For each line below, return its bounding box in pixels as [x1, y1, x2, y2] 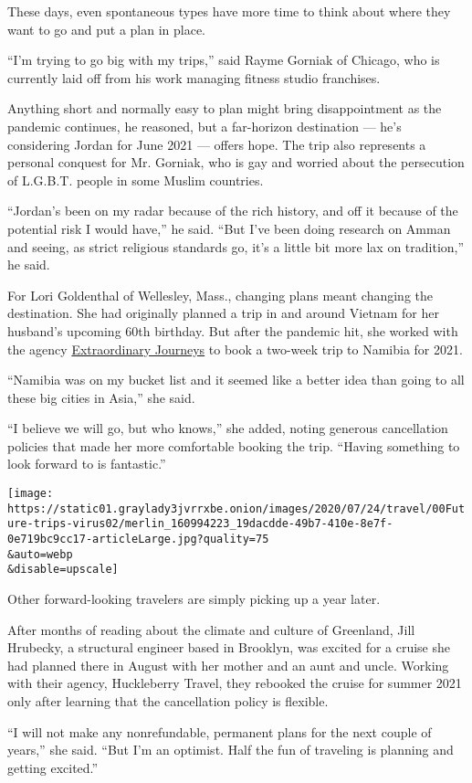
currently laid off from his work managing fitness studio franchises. [7, 68, 381, 87]
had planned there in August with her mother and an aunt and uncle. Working [7, 655, 449, 674]
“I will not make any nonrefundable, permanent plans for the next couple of [7, 722, 432, 741]
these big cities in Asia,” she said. [7, 387, 195, 407]
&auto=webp [7, 547, 73, 561]
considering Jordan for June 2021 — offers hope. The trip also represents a [7, 134, 426, 153]
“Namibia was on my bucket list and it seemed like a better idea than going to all [7, 370, 465, 389]
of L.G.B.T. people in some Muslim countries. [7, 170, 264, 189]
